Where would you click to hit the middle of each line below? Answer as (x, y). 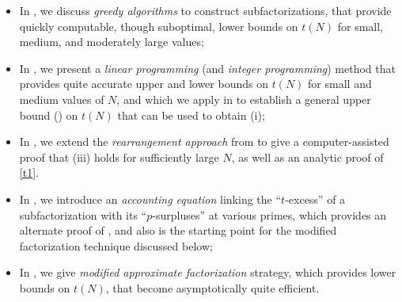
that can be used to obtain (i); (191, 115)
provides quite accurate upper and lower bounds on (144, 84)
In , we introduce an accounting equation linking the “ (150, 199)
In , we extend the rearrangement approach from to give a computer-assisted (204, 141)
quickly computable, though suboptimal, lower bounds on (159, 26)
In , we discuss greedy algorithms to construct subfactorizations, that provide (205, 10)
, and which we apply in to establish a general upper (244, 99)
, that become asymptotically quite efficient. (212, 287)
